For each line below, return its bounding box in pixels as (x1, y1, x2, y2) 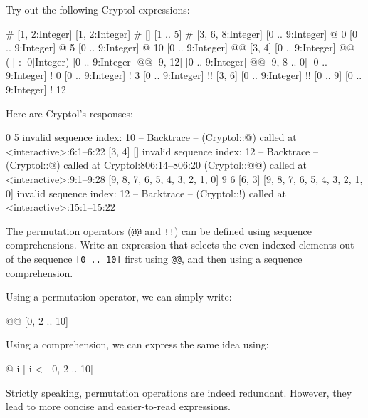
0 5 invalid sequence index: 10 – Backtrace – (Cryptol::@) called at (6, 130, 297, 145)
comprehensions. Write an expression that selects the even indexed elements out (6, 237, 354, 252)
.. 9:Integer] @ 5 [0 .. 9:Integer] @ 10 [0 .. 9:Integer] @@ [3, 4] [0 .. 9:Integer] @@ (6, 40, 355, 55)
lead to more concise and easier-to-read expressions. (6, 399, 231, 414)
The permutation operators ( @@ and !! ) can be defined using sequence (6, 223, 312, 238)
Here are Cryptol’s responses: (6, 105, 133, 120)
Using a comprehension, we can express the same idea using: (6, 337, 269, 352)
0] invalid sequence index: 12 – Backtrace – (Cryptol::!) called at (6, 185, 286, 200)
